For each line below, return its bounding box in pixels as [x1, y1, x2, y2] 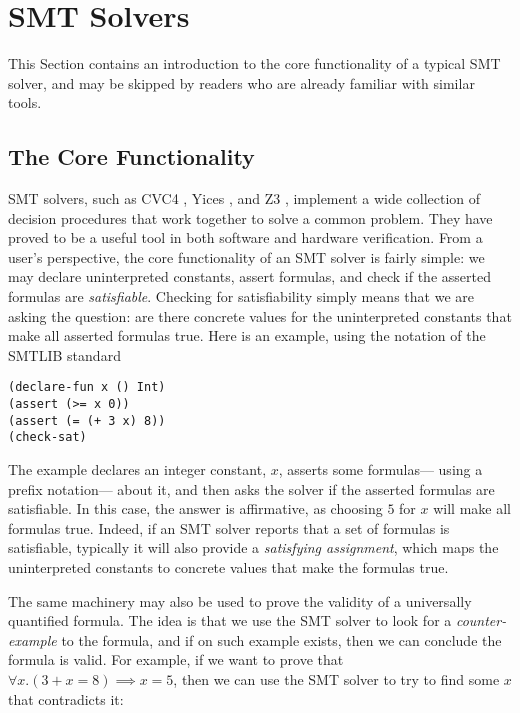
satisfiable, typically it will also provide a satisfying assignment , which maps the [8, 537, 499, 558]
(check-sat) [8, 430, 87, 445]
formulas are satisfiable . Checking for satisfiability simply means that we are [8, 286, 474, 307]
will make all [433, 498, 511, 519]
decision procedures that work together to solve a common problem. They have [8, 207, 493, 228]
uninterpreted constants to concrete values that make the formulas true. [8, 557, 449, 578]
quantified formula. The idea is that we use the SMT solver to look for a [8, 610, 452, 631]
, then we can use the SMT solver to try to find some [173, 669, 500, 690]
